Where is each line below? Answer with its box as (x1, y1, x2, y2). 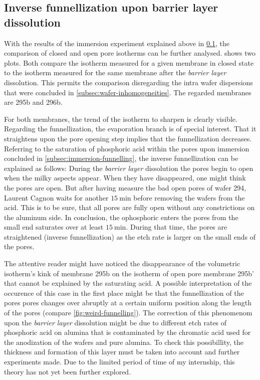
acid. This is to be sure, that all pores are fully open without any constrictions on (4, 202, 255, 213)
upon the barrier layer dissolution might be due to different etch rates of (4, 317, 227, 327)
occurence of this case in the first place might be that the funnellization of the (4, 287, 244, 298)
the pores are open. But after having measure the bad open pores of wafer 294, (4, 182, 246, 193)
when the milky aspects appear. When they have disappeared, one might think (4, 172, 246, 183)
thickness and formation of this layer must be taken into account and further (4, 346, 240, 357)
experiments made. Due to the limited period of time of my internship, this (4, 356, 235, 366)
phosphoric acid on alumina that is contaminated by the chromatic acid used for (4, 327, 251, 337)
